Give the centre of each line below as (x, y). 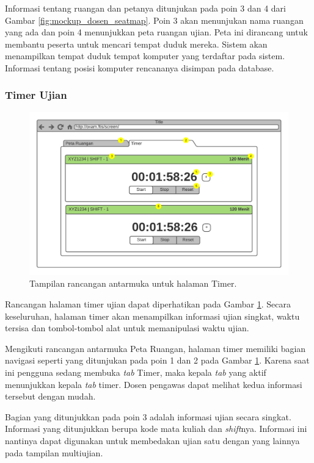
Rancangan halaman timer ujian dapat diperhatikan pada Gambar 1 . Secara (148, 304)
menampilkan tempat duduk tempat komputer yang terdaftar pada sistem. (145, 56)
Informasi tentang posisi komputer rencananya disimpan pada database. (140, 67)
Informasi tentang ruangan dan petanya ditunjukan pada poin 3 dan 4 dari (145, 8)
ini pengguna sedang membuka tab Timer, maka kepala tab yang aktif (136, 372)
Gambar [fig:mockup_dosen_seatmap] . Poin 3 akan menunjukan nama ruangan (154, 20)
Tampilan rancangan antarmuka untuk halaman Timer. (133, 283)
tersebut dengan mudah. (50, 396)
